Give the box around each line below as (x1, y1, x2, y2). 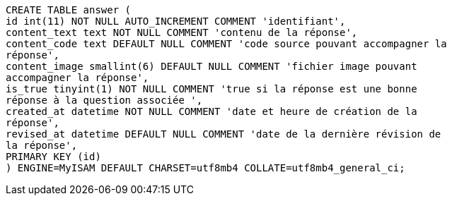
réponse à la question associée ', (6, 95, 203, 106)
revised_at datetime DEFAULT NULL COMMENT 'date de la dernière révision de (6, 128, 441, 140)
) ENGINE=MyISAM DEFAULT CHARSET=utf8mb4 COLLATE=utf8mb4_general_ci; (6, 162, 405, 173)
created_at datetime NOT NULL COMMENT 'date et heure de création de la (6, 106, 417, 117)
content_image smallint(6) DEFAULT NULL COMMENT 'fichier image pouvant (6, 61, 417, 72)
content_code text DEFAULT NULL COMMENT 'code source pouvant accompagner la (6, 38, 447, 49)
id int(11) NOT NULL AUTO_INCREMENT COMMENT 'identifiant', (6, 16, 346, 27)
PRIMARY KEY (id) (6, 151, 101, 162)
